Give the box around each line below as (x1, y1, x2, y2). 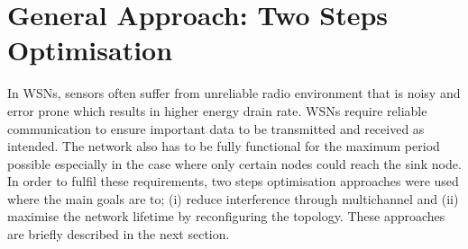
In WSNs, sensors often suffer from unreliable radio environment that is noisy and (7, 84, 461, 102)
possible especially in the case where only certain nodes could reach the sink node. (7, 154, 462, 173)
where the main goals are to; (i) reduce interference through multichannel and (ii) (7, 189, 459, 208)
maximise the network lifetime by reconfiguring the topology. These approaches (7, 207, 445, 226)
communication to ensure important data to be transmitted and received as (7, 119, 425, 138)
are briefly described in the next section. (7, 225, 230, 244)
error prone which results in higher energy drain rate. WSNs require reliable (7, 101, 427, 120)
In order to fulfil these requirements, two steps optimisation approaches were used (7, 172, 459, 191)
